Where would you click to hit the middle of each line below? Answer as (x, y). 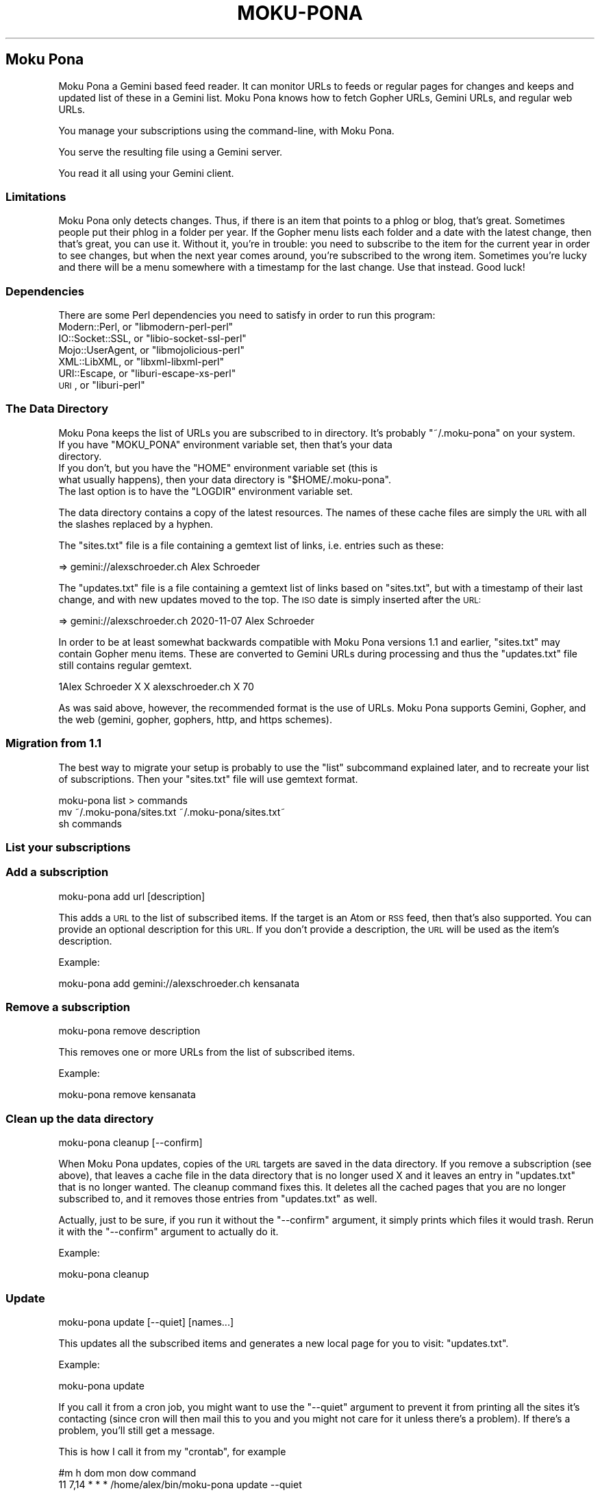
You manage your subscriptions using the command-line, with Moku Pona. (226, 130)
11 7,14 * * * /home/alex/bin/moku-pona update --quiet (180, 1484)
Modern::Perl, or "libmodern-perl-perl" (146, 327)
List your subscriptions (68, 847)
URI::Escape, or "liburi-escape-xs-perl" (147, 374)
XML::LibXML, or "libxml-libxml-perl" (141, 362)
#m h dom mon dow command (127, 1472)
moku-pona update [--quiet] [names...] (146, 1322)
